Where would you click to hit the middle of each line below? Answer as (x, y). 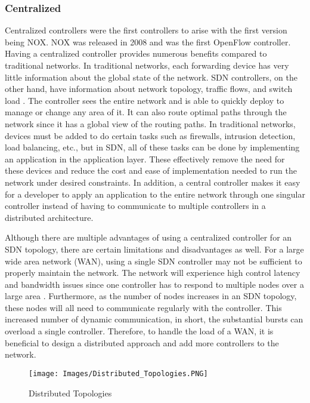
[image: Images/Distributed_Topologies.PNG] (118, 373)
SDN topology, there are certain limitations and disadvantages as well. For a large (154, 249)
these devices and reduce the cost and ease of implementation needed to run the (151, 170)
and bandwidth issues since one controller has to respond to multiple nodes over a (154, 284)
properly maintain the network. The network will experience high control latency (153, 273)
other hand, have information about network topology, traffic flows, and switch (149, 89)
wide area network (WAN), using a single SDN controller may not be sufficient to (154, 261)
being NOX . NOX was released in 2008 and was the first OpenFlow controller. (148, 41)
